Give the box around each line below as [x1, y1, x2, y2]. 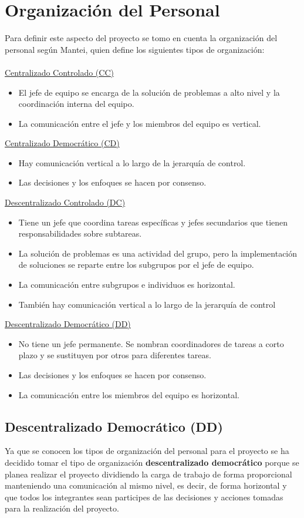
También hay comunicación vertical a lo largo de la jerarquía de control [18, 298, 276, 310]
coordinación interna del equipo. [18, 97, 134, 110]
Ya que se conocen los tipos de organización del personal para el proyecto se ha [5, 445, 289, 457]
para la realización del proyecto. [5, 502, 119, 514]
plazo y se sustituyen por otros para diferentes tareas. [18, 349, 211, 361]
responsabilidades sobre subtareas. [18, 227, 142, 240]
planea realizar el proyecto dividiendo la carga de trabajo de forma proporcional [5, 467, 292, 480]
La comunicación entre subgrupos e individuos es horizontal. [18, 278, 235, 291]
